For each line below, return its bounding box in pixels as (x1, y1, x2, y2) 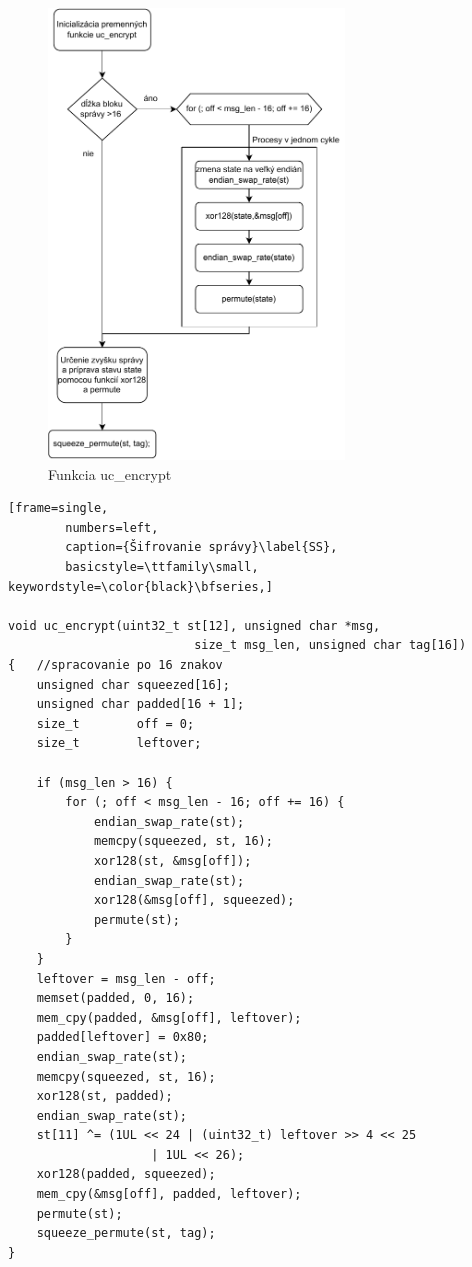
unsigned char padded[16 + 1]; (36, 697, 245, 712)
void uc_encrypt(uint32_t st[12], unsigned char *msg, (8, 618, 381, 633)
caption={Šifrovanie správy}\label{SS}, (65, 540, 338, 555)
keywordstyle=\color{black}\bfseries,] (8, 579, 273, 594)
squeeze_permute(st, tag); (36, 1226, 216, 1241)
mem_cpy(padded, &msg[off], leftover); (36, 1010, 302, 1025)
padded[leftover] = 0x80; (36, 1030, 209, 1045)
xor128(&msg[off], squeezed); (93, 893, 295, 908)
